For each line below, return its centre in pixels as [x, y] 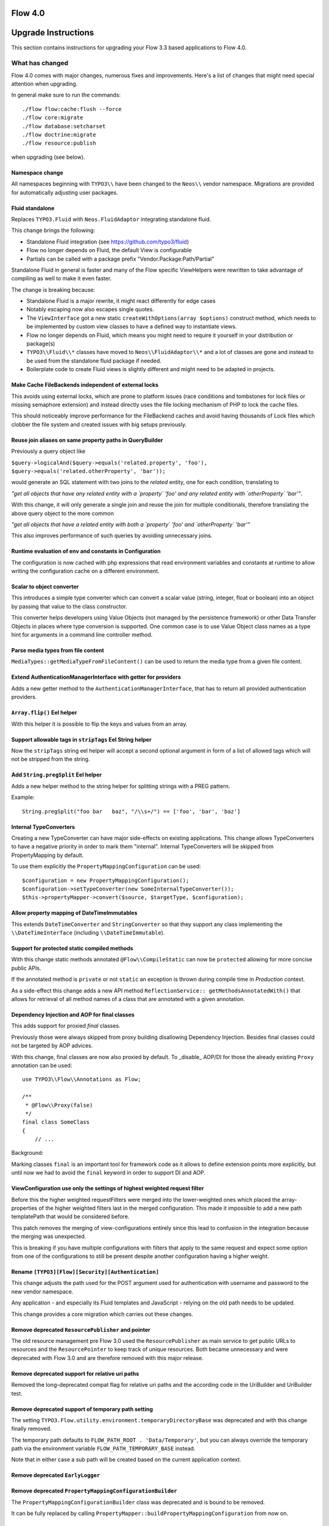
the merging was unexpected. [49, 1237]
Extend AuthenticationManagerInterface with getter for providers [96, 677]
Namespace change [37, 172]
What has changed [40, 63]
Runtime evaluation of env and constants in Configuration [86, 551]
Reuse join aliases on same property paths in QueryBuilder [87, 440]
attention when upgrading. [44, 84]
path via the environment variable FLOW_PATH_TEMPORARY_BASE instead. [103, 1448]
